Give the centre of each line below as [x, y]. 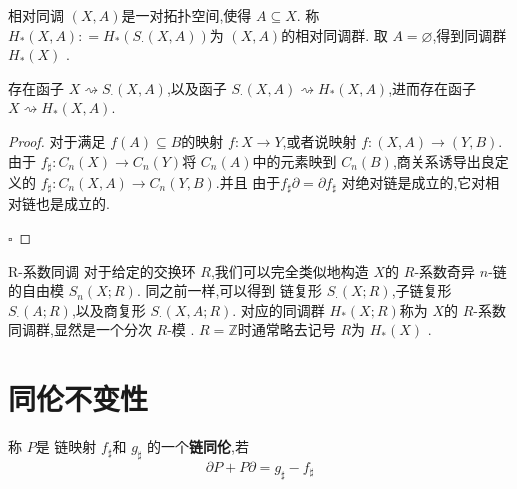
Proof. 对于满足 [57, 140]
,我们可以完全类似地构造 [289, 270]
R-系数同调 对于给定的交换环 [102, 270]
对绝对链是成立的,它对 [413, 182]
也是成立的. [72, 203]
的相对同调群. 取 [334, 34]
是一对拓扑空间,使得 [186, 15]
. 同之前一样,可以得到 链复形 [229, 290]
